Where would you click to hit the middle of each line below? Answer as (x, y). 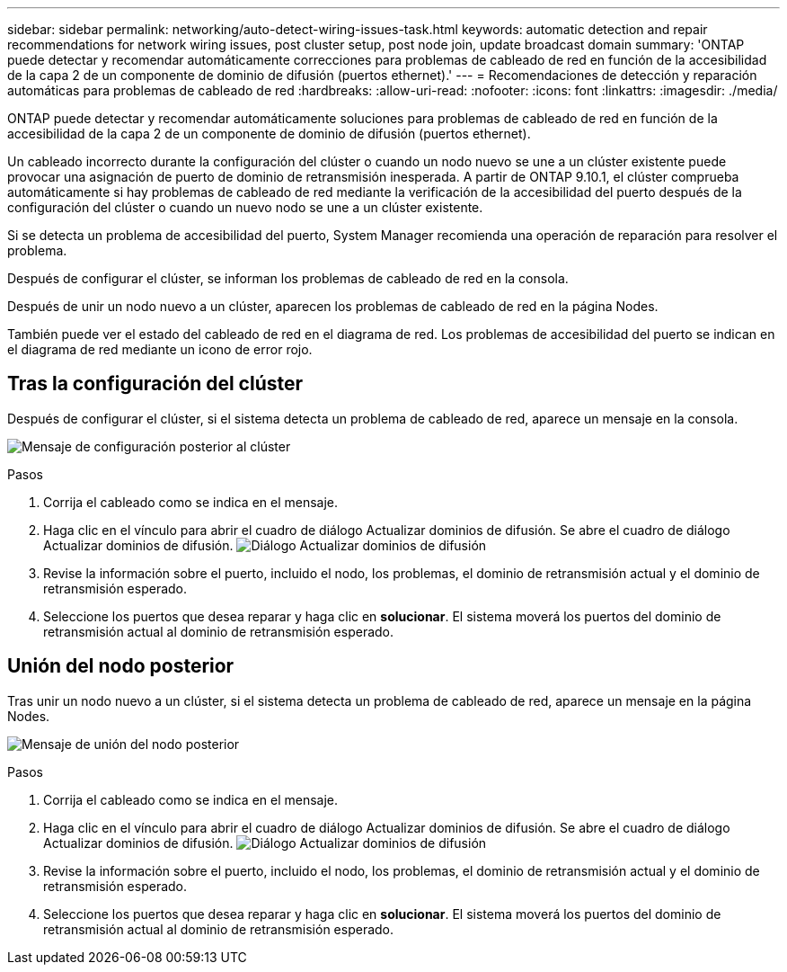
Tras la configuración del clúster (155, 384)
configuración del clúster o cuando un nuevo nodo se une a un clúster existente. (245, 207)
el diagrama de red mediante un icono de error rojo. (160, 349)
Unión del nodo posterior (121, 666)
